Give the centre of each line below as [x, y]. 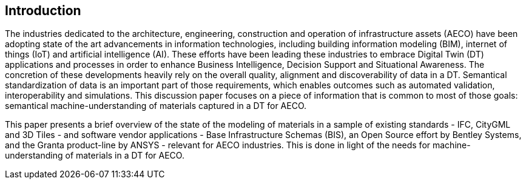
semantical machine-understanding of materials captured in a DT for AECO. [156, 106]
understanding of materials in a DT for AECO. [95, 156]
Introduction [43, 11]
